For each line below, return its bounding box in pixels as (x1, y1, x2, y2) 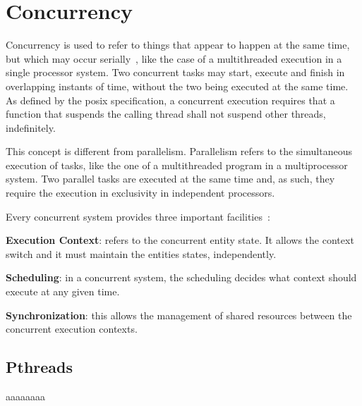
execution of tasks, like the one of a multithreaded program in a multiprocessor (6, 157, 348, 172)
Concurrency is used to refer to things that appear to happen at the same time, (6, 37, 350, 52)
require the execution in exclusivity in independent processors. (6, 185, 275, 200)
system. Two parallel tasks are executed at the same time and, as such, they (6, 171, 335, 186)
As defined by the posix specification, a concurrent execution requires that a (6, 92, 335, 107)
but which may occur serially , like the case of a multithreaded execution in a (6, 51, 342, 66)
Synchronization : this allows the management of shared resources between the (6, 307, 352, 322)
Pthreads (6, 356, 73, 378)
